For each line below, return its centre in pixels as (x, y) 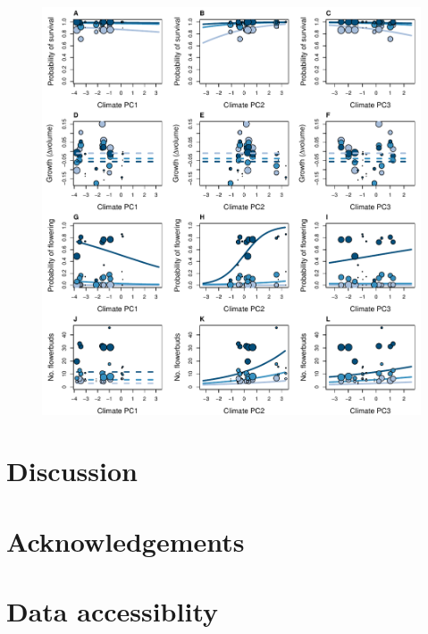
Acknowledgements (126, 541)
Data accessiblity (112, 611)
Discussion (72, 471)
